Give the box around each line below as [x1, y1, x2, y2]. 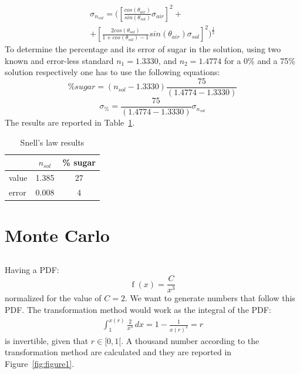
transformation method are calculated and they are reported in [5, 346, 232, 358]
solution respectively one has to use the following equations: [5, 66, 220, 78]
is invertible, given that [5, 334, 89, 346]
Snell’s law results [20, 136, 85, 148]
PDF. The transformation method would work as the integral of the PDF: [5, 303, 271, 315]
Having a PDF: [5, 263, 59, 275]
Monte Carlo [5, 223, 110, 247]
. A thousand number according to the [121, 334, 259, 346]
